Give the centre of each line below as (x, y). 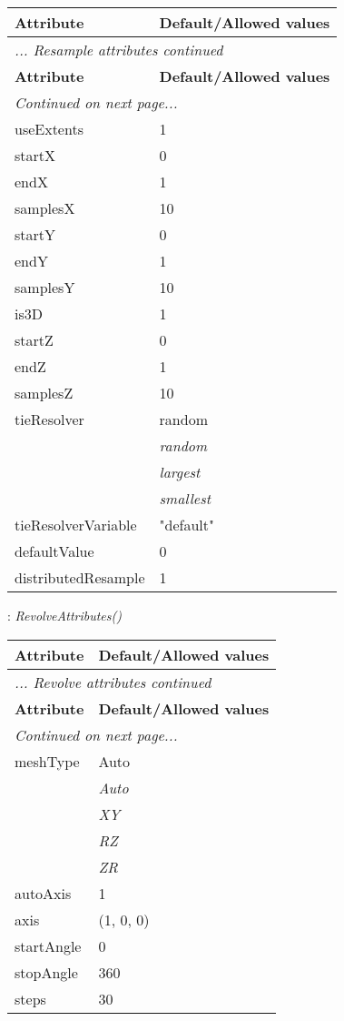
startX (35, 155)
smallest (185, 498)
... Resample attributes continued (119, 50)
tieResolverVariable (76, 525)
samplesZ (44, 393)
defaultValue (54, 551)
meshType (47, 761)
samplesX (45, 208)
